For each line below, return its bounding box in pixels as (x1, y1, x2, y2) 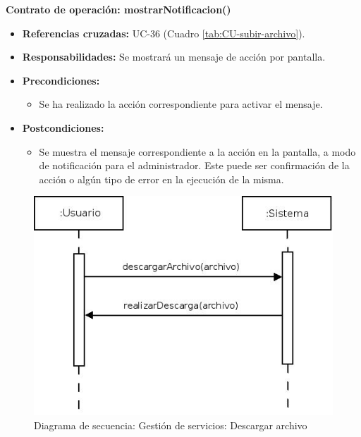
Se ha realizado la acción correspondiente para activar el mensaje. (39, 97, 323, 111)
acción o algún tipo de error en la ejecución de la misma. (39, 171, 284, 186)
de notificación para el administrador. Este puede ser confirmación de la (39, 158, 350, 173)
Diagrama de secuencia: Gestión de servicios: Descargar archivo (34, 417, 307, 432)
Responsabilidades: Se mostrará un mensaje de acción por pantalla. (22, 49, 326, 64)
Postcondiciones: (22, 120, 104, 135)
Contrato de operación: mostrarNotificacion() (6, 2, 231, 16)
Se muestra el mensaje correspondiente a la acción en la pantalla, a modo (39, 144, 356, 159)
